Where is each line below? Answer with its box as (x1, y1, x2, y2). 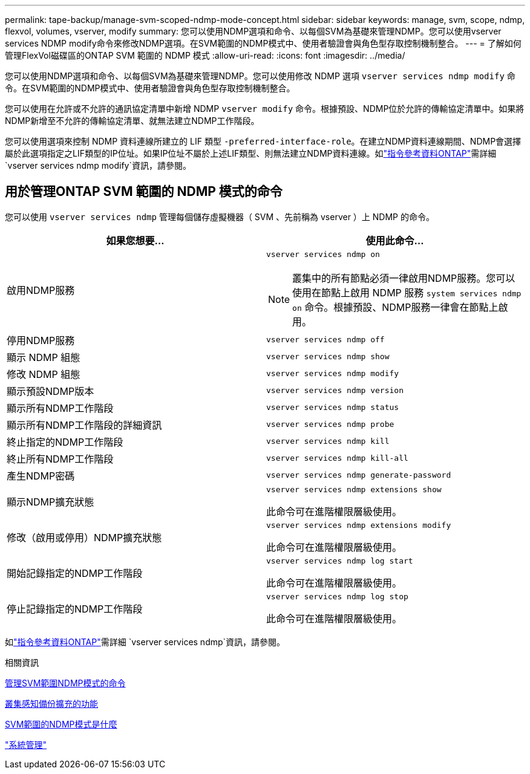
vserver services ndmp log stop (266, 591, 408, 601)
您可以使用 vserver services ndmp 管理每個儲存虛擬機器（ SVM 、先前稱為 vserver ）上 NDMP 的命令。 (5, 211, 434, 222)
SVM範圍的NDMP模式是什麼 (5, 718, 117, 729)
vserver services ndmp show (266, 352, 390, 362)
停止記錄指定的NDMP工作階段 (7, 603, 143, 616)
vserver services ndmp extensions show (266, 484, 442, 494)
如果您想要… (106, 234, 165, 247)
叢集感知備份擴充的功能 (5, 698, 98, 709)
